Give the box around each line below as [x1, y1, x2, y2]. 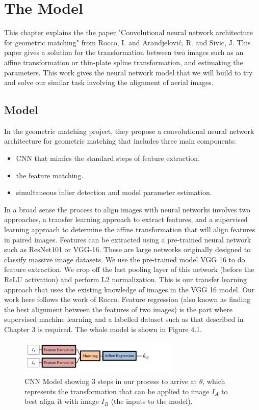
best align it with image [24, 396, 99, 406]
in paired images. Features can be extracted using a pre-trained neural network [4, 234, 251, 244]
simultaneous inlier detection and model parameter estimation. [16, 187, 212, 198]
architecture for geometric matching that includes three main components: [4, 135, 236, 146]
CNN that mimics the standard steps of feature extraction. [16, 153, 200, 163]
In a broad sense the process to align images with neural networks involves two [4, 204, 250, 214]
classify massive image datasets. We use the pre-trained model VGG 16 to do [4, 254, 245, 264]
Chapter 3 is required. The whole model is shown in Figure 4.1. [4, 323, 202, 334]
